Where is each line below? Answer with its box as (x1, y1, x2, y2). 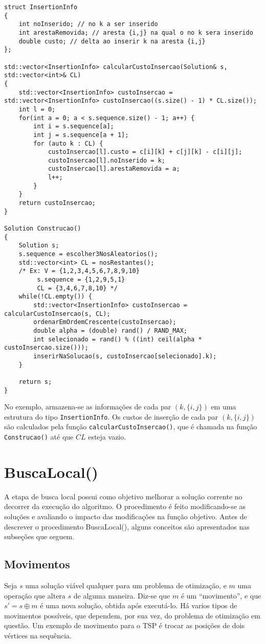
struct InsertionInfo (4, 4, 78, 11)
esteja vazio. (88, 431, 126, 442)
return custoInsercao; (18, 199, 96, 207)
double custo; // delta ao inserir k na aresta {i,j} (18, 37, 206, 45)
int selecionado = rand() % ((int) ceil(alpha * (33, 335, 202, 343)
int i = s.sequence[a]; (33, 123, 114, 130)
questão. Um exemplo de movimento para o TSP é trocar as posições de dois (4, 620, 245, 631)
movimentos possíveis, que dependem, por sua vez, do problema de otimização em (4, 610, 260, 620)
